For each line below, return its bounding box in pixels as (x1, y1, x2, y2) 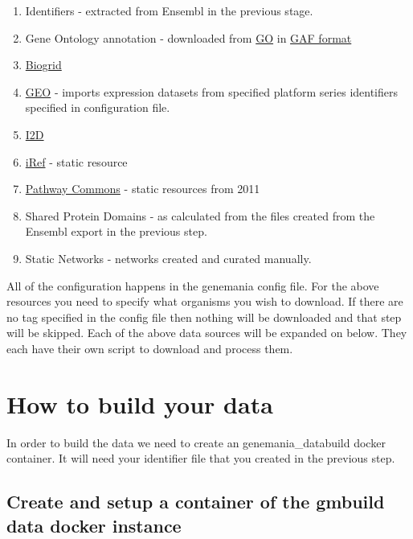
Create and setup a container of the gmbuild (6, 489, 385, 514)
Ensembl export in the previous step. (25, 223, 207, 240)
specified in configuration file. (25, 99, 170, 116)
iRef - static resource (25, 153, 128, 170)
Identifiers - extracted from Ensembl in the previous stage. (25, 2, 313, 19)
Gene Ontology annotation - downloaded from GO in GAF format (25, 29, 352, 46)
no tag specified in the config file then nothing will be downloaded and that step (6, 308, 402, 325)
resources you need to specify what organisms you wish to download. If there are (6, 293, 403, 310)
